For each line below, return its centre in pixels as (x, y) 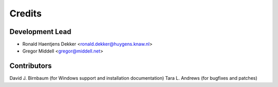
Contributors (31, 66)
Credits (26, 13)
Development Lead (40, 32)
